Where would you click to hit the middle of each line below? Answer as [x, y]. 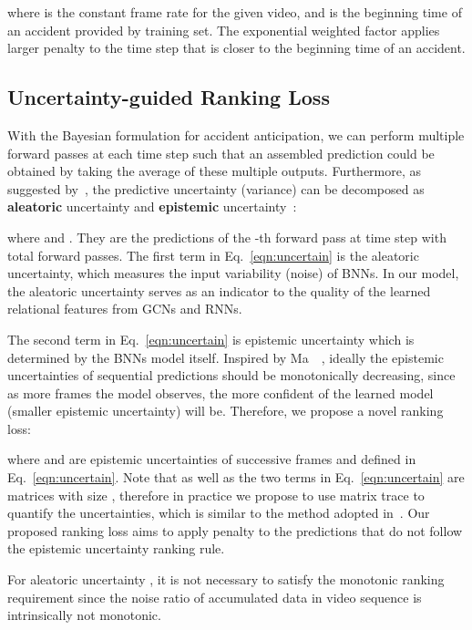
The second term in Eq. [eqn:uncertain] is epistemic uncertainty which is [211, 339]
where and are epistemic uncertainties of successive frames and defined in [212, 459]
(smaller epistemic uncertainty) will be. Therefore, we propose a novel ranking [226, 411]
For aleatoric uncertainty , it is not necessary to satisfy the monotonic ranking [226, 579]
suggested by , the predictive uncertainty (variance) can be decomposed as [216, 188]
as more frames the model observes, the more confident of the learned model [221, 392]
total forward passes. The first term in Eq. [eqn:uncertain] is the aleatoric [213, 255]
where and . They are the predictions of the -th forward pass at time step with [227, 237]
